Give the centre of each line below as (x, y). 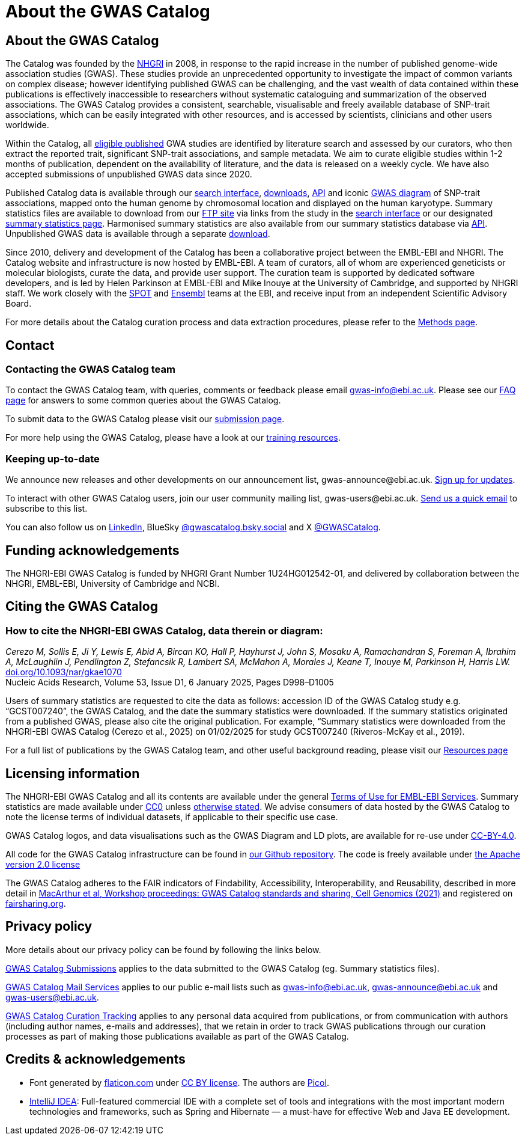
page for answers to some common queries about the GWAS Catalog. (143, 400)
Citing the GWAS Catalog (82, 607)
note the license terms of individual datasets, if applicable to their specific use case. (172, 817)
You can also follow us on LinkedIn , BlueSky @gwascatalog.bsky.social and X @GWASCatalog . (193, 527)
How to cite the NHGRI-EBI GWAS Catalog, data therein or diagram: (164, 630)
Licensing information (73, 773)
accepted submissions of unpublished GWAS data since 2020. (129, 174)
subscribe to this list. (47, 509)
